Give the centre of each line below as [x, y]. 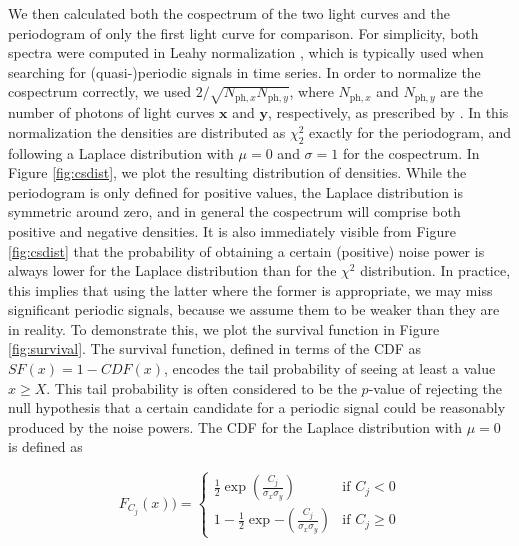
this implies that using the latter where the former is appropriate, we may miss [250, 289]
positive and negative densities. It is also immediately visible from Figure [232, 230]
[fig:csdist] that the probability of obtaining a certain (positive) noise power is [246, 250]
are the [462, 91]
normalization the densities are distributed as [147, 131]
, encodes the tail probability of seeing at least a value [329, 368]
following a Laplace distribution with [121, 152]
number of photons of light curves [111, 112]
